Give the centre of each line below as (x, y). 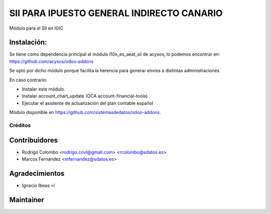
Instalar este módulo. (43, 89)
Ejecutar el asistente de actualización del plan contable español (88, 103)
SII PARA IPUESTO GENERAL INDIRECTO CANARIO (116, 13)
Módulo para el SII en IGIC (36, 28)
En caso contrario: (28, 80)
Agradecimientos (37, 173)
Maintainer (27, 200)
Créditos (20, 125)
